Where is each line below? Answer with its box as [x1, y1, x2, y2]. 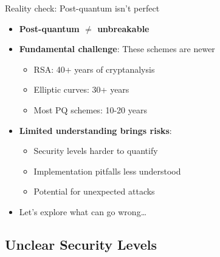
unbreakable [97, 22, 150, 35]
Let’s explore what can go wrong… [19, 205, 147, 218]
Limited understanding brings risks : [19, 124, 172, 136]
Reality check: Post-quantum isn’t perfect [5, 2, 160, 14]
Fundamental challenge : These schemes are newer [19, 42, 215, 55]
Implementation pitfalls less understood [33, 164, 181, 177]
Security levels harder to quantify [33, 144, 158, 157]
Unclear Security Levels [5, 235, 157, 253]
